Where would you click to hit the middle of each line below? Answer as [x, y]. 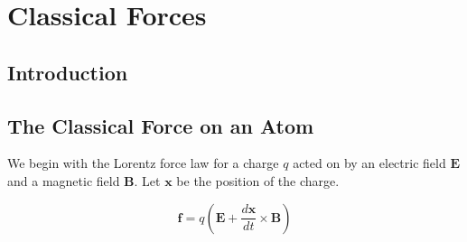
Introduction [68, 72]
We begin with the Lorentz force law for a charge [143, 163]
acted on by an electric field [369, 163]
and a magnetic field [64, 180]
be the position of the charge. [258, 180]
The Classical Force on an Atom [161, 125]
